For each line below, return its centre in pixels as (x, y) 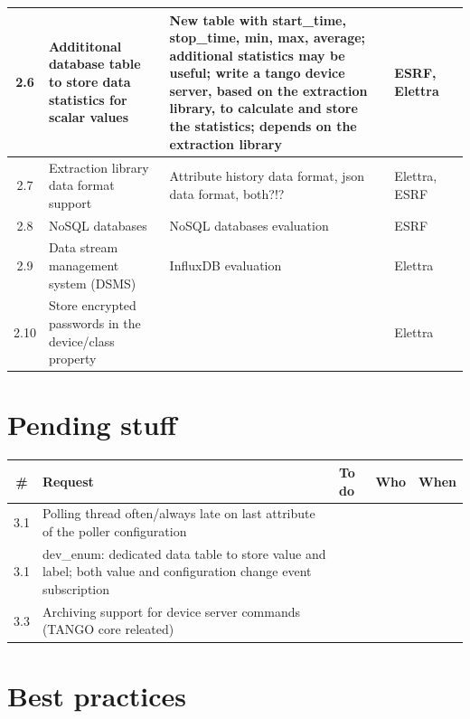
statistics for (88, 99)
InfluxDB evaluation (226, 265)
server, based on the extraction (268, 90)
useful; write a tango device (257, 73)
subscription (76, 588)
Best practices (97, 695)
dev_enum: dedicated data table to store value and (184, 553)
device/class (81, 341)
